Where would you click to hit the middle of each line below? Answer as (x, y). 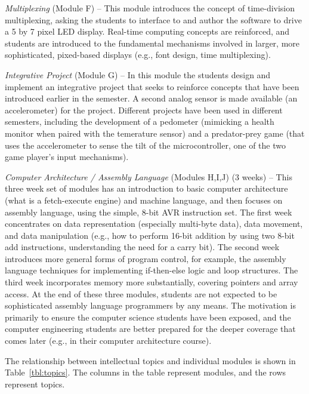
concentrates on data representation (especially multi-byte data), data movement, (154, 224)
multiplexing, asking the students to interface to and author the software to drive (153, 19)
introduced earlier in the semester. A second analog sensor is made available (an (151, 98)
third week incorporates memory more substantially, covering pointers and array (152, 282)
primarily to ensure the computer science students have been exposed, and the (148, 317)
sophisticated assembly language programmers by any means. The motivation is (150, 305)
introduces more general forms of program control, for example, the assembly (146, 258)
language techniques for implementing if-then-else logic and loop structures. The (152, 270)
